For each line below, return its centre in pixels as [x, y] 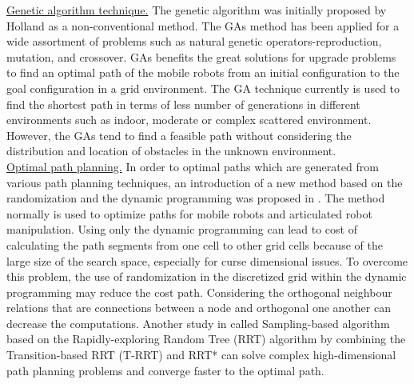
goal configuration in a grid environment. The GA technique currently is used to [203, 88]
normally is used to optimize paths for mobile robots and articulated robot [189, 213]
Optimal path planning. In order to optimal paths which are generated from [193, 166]
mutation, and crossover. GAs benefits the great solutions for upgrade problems [201, 56]
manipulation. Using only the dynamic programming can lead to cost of [182, 229]
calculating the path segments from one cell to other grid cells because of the [195, 244]
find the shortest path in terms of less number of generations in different [183, 104]
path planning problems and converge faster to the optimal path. [165, 370]
